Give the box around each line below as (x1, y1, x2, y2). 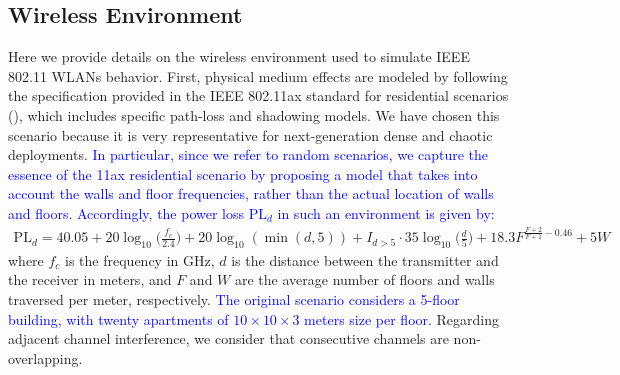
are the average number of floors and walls (234, 269, 495, 290)
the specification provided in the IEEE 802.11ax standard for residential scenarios (8, 85, 509, 106)
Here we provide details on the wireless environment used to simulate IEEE (8, 46, 470, 67)
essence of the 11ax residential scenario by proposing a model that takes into (8, 163, 478, 184)
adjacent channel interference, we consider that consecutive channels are (8, 328, 449, 349)
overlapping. (8, 347, 83, 368)
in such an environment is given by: (277, 202, 495, 223)
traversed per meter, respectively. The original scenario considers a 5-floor (8, 289, 460, 310)
